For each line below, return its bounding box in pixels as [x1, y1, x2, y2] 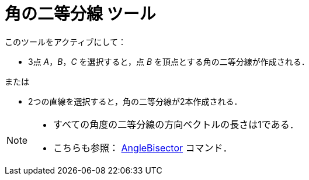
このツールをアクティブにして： [5, 36, 127, 47]
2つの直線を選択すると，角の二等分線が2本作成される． [28, 96, 242, 106]
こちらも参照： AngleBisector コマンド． [53, 141, 232, 154]
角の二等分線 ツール [5, 4, 156, 24]
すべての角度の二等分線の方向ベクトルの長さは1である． [53, 118, 299, 130]
